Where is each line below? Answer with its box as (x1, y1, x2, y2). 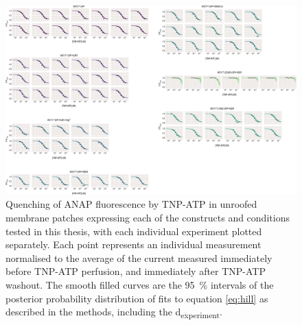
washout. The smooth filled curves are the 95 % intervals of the (5, 277, 274, 291)
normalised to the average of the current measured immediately (5, 250, 272, 265)
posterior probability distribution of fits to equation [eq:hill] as (5, 291, 268, 305)
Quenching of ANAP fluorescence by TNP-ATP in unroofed (5, 197, 257, 211)
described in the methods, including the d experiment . (5, 304, 222, 320)
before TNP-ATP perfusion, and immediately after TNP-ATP (5, 264, 266, 278)
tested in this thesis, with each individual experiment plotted (5, 224, 262, 238)
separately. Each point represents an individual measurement (5, 237, 262, 252)
